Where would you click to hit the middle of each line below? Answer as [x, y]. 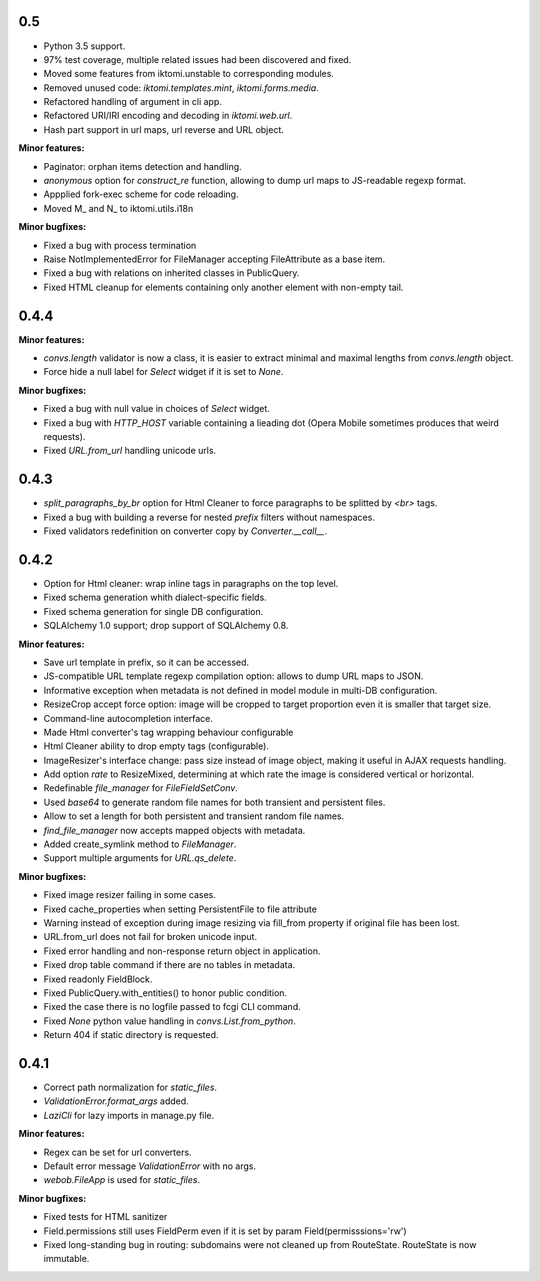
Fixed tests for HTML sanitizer [105, 1217]
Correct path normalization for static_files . [130, 1087]
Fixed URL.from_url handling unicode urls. [130, 451]
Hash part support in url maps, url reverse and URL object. [164, 129]
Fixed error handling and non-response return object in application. [182, 951]
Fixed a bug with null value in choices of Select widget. [156, 409]
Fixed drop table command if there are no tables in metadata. [169, 965]
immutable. [66, 1259]
